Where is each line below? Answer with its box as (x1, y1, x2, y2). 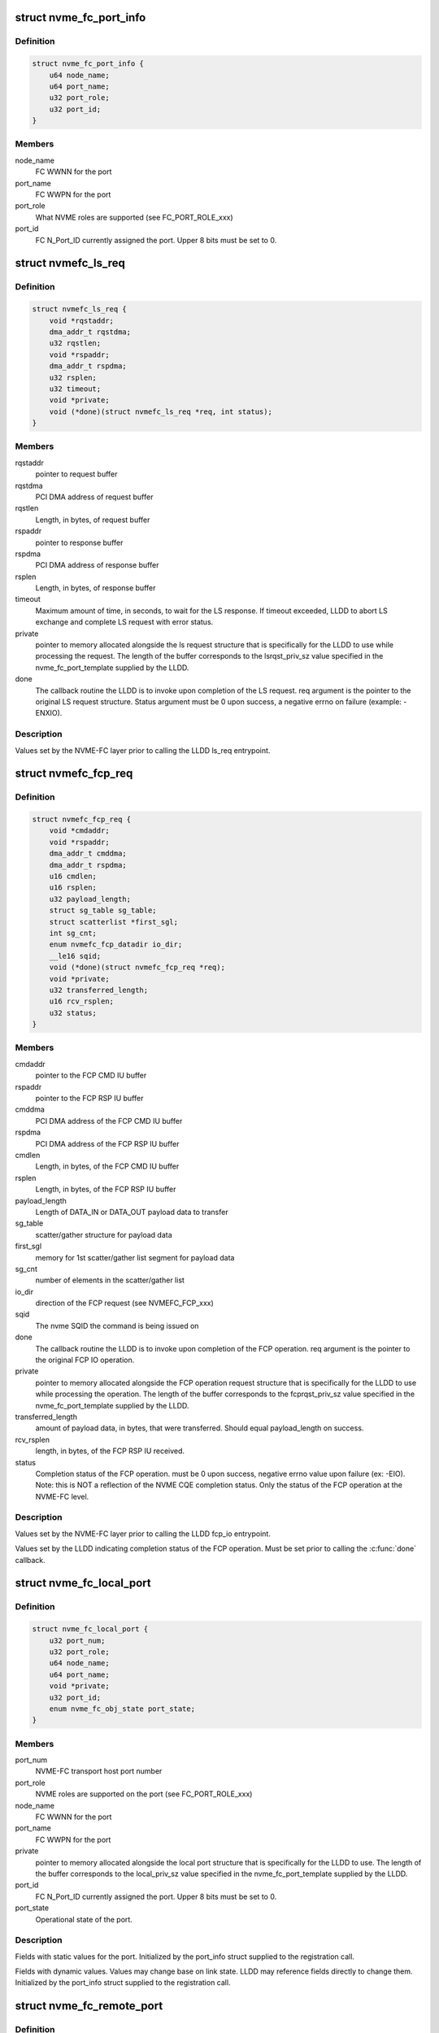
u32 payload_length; (49, 895, 132, 903)
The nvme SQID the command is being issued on (35, 1321, 199, 1330)
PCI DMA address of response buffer (35, 560, 159, 570)
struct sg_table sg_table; (49, 906, 158, 915)
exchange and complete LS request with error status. (35, 617, 214, 627)
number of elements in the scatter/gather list (35, 1275, 185, 1285)
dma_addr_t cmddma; (49, 849, 128, 858)
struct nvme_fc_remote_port (15, 1999, 163, 2013)
